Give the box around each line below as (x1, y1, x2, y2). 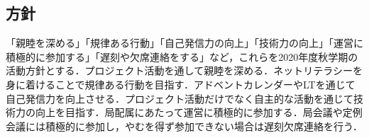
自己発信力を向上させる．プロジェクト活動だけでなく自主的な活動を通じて (6, 91, 353, 105)
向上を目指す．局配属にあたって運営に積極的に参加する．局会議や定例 (35, 105, 363, 120)
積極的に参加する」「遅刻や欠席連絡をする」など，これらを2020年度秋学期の (6, 49, 358, 64)
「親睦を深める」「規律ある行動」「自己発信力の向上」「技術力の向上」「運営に (6, 35, 363, 50)
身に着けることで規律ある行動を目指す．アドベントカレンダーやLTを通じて (6, 76, 356, 91)
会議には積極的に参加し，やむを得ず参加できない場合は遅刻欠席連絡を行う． (6, 118, 363, 133)
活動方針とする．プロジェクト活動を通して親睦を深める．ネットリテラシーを (6, 63, 363, 78)
